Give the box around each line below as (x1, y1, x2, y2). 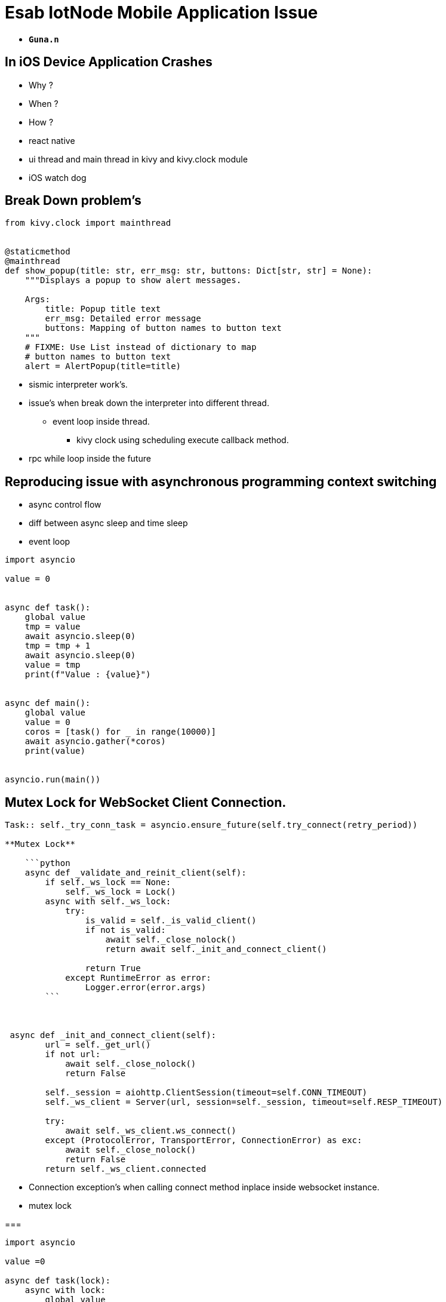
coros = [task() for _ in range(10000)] (24, 727, 217, 737)
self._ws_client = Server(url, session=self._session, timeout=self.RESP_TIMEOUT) (45, 1097, 443, 1107)
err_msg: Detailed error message (45, 314, 201, 324)
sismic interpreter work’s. (29, 379, 128, 390)
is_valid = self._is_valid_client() (85, 916, 257, 926)
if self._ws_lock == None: (45, 877, 171, 888)
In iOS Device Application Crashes (5, 54, 213, 70)
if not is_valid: (85, 925, 166, 935)
